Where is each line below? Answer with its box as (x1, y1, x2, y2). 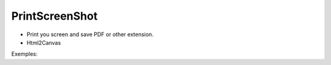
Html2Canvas (26, 39, 61, 46)
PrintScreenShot (11, 9, 98, 23)
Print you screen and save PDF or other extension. (26, 31, 154, 38)
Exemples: (11, 50, 38, 58)
